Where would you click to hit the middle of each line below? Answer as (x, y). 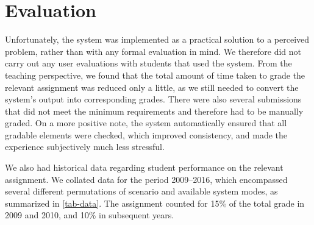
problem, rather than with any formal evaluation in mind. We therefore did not (153, 51)
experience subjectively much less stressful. (85, 147)
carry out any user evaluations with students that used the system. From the (148, 63)
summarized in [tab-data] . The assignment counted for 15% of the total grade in (155, 203)
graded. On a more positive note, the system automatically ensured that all (146, 123)
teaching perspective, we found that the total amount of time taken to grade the (155, 75)
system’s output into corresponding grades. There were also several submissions (153, 99)
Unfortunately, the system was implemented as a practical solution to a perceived (157, 39)
